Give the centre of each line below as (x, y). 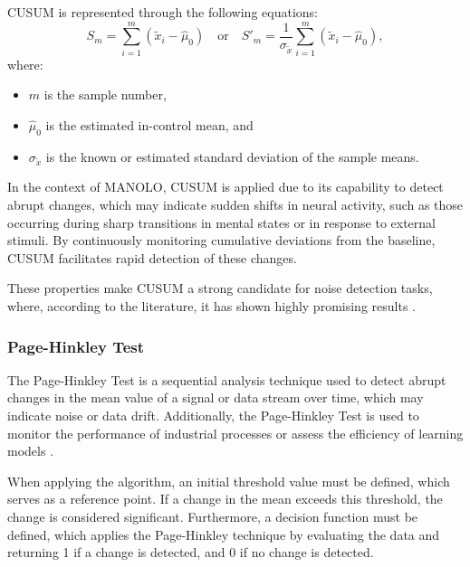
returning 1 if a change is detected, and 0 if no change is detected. (191, 552)
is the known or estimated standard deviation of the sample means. (232, 156)
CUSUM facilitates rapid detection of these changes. (152, 257)
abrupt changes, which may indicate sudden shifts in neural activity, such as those (235, 205)
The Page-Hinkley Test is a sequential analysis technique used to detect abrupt (227, 379)
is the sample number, (105, 94)
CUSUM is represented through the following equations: (163, 12)
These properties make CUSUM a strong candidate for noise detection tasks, (220, 288)
